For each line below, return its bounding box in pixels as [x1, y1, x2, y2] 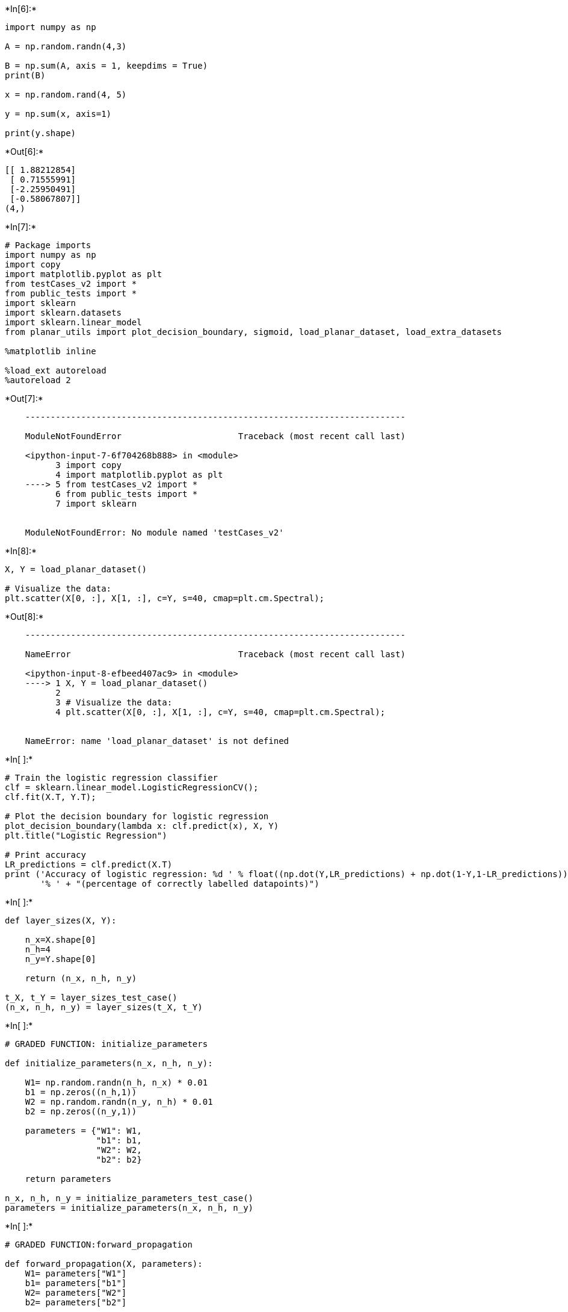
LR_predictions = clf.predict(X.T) [5, 860, 173, 869]
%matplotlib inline [5, 346, 96, 356]
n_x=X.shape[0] [25, 935, 96, 945]
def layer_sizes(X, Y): [5, 916, 117, 925]
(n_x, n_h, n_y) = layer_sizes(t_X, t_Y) [5, 1002, 203, 1012]
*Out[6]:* [5, 146, 44, 157]
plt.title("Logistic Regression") [5, 831, 167, 840]
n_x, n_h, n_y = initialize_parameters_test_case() [5, 1193, 254, 1203]
